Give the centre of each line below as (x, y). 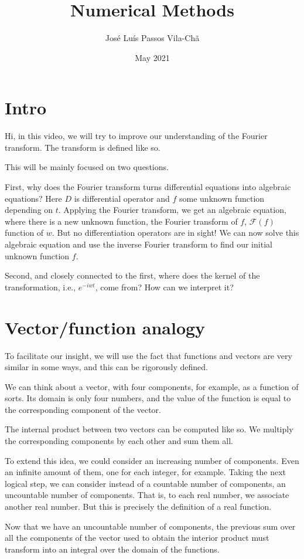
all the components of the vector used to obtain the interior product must (137, 538)
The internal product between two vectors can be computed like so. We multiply (149, 429)
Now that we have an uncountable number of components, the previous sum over (150, 526)
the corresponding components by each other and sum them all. (119, 441)
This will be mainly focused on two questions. (87, 167)
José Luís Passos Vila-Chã (152, 38)
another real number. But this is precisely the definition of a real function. (138, 507)
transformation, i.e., (40, 287)
